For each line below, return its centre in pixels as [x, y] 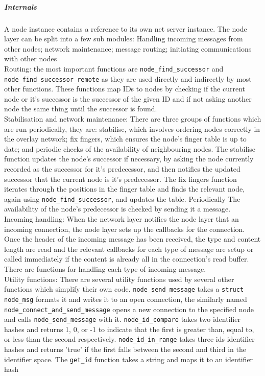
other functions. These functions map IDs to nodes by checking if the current [125, 89]
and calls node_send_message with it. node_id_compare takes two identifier [123, 319]
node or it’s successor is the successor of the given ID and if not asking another [128, 98]
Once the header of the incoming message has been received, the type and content [132, 239]
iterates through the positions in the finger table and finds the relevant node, [125, 189]
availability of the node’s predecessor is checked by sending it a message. [117, 209]
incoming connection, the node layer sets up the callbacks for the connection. [125, 229]
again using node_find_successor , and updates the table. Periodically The [122, 198]
